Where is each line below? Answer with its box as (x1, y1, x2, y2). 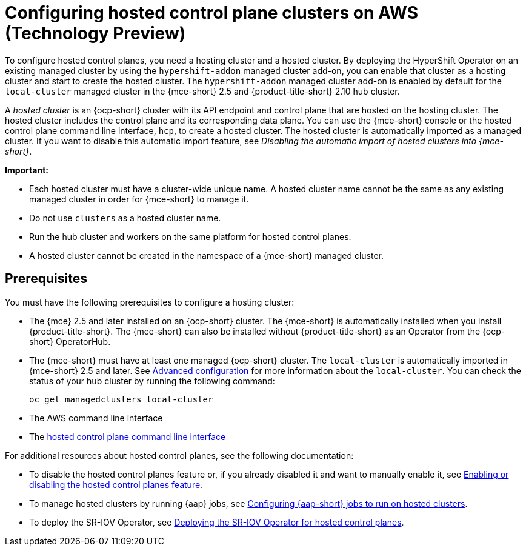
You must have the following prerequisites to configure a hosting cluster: (5, 296, 295, 307)
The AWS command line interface (29, 412, 163, 423)
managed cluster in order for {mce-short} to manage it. (29, 193, 249, 204)
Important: (5, 164, 48, 175)
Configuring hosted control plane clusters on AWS (5, 2, 419, 23)
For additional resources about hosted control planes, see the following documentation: (5, 450, 354, 461)
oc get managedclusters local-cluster (29, 394, 213, 404)
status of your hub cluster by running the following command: (29, 375, 275, 386)
